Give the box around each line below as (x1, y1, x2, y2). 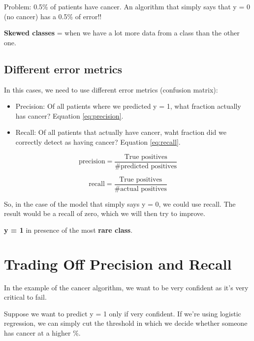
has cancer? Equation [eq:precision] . (15, 110, 124, 121)
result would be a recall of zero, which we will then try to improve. (4, 208, 205, 218)
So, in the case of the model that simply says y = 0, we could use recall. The (4, 198, 236, 209)
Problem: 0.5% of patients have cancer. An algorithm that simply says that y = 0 (4, 1, 250, 11)
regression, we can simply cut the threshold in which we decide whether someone (4, 318, 248, 328)
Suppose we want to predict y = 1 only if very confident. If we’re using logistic (4, 308, 241, 318)
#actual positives (114, 185, 167, 192)
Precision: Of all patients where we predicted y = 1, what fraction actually (15, 101, 241, 111)
